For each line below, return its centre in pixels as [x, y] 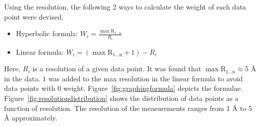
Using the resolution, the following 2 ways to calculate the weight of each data [125, 7]
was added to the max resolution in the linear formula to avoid [145, 78]
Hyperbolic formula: [47, 33]
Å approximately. [31, 118]
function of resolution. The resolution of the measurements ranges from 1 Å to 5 [128, 108]
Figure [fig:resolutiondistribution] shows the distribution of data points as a [121, 98]
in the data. [22, 78]
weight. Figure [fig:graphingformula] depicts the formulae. [153, 88]
